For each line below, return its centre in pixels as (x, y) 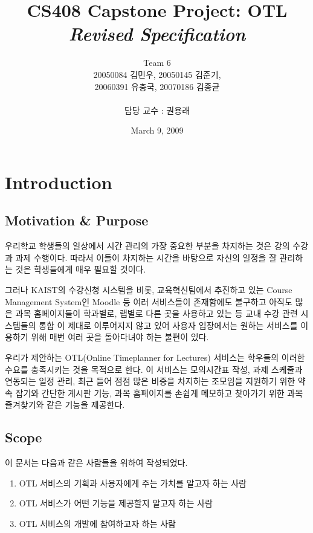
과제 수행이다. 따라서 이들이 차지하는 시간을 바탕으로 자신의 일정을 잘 (146, 257)
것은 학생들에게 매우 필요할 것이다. (81, 269)
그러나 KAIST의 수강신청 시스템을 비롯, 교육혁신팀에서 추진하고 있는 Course (149, 290)
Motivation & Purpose (77, 220)
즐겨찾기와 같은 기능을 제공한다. (65, 405)
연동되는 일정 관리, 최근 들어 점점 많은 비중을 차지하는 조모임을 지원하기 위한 (150, 381)
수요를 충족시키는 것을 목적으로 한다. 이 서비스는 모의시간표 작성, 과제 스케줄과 (154, 369)
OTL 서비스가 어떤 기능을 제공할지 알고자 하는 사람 (116, 503)
